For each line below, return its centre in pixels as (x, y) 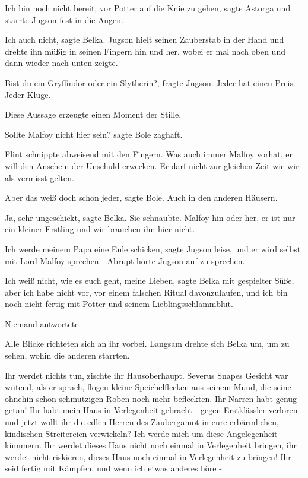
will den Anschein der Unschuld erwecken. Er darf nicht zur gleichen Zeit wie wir (152, 165)
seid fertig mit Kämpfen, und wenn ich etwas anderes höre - (113, 468)
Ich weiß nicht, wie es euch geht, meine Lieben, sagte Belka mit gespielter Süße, (150, 281)
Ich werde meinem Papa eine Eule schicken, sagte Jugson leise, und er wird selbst (153, 249)
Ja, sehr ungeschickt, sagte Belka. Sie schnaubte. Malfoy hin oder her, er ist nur (150, 217)
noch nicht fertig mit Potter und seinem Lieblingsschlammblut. (119, 304)
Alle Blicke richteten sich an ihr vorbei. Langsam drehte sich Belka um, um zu (147, 344)
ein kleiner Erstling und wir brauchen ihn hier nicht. (100, 229)
